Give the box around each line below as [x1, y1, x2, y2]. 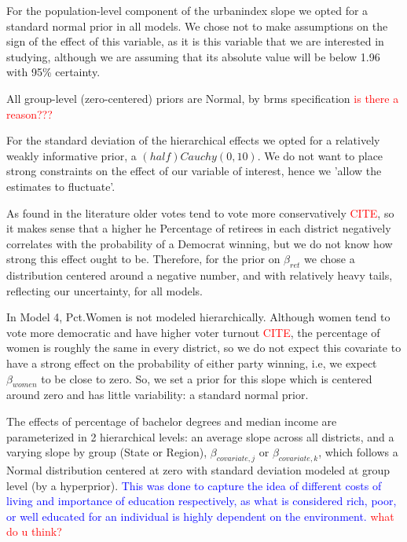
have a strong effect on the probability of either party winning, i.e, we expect [6, 355, 377, 372]
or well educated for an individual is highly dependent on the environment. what [6, 507, 394, 524]
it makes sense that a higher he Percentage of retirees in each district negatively [6, 220, 391, 236]
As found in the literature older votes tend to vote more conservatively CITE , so [6, 204, 394, 221]
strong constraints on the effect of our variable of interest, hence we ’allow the [6, 163, 382, 179]
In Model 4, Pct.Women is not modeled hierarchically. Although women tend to [6, 309, 390, 325]
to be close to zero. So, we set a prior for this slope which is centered [41, 370, 372, 386]
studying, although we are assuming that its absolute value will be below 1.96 [6, 48, 380, 64]
